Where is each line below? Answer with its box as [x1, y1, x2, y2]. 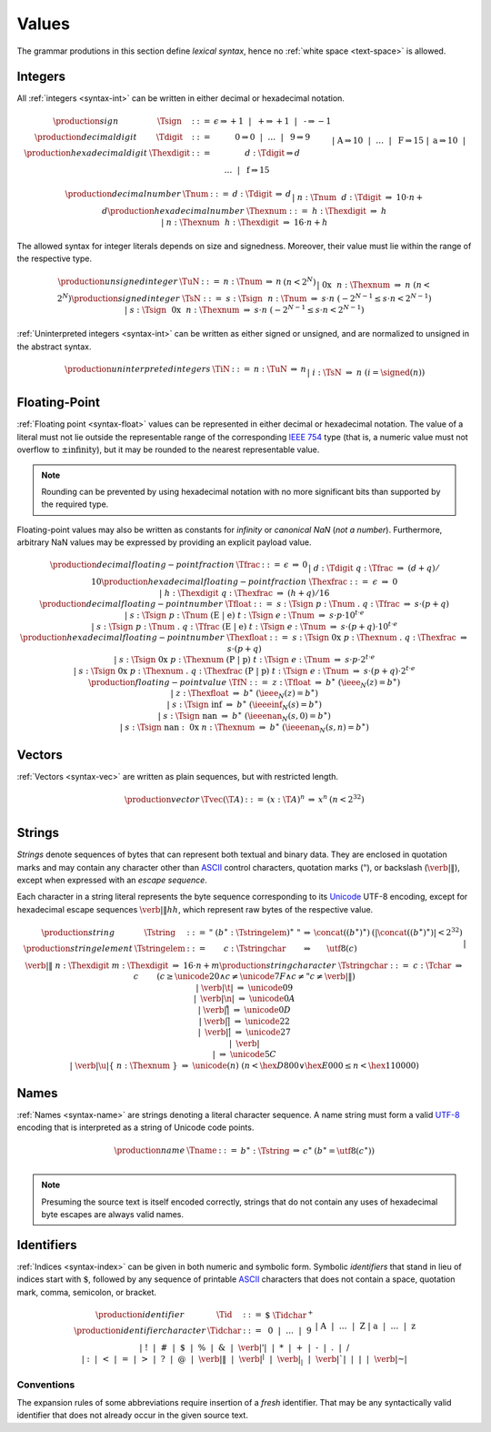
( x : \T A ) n [266, 792, 306, 804]
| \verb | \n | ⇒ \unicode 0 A [193, 993, 296, 1004]
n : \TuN [253, 364, 288, 374]
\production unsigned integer [57, 277, 178, 287]
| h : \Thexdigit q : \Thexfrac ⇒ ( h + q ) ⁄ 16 [159, 588, 330, 598]
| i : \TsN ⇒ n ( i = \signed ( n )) [306, 367, 426, 378]
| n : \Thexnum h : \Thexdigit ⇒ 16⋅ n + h [160, 217, 328, 227]
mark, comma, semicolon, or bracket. [16, 1286, 157, 1297]
